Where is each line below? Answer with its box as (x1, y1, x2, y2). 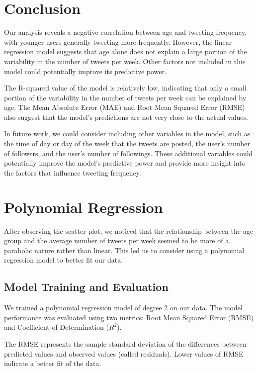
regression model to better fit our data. (4, 255, 123, 265)
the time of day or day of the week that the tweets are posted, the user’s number (4, 138, 251, 149)
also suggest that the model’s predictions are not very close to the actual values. (4, 111, 248, 122)
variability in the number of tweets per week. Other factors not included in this (4, 56, 246, 66)
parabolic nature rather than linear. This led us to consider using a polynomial (4, 245, 245, 255)
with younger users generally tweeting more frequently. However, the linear (4, 36, 232, 47)
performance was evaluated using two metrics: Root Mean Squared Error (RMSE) (4, 312, 254, 322)
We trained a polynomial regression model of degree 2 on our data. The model (4, 302, 243, 313)
